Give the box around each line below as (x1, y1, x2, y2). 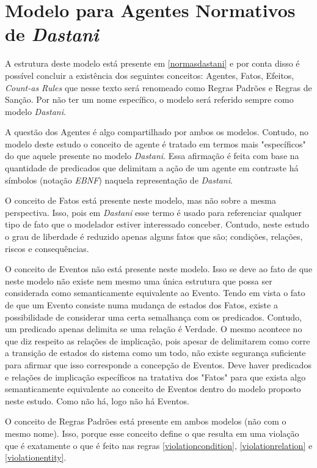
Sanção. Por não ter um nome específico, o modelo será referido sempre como (5, 93, 294, 106)
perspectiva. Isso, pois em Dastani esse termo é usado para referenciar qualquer (5, 206, 302, 218)
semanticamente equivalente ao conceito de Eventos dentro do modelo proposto (5, 382, 301, 395)
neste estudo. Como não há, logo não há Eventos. (5, 394, 189, 407)
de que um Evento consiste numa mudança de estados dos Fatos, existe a (5, 299, 278, 311)
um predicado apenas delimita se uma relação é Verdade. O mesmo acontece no (5, 322, 302, 335)
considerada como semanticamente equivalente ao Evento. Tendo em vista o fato (5, 286, 305, 299)
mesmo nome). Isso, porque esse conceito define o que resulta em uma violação (5, 426, 299, 439)
